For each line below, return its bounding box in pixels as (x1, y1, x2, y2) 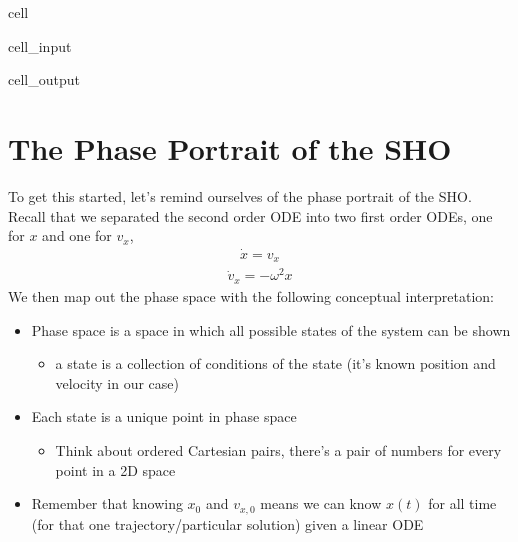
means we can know (260, 493, 382, 514)
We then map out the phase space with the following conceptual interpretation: (8, 285, 494, 306)
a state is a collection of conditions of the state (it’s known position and (55, 353, 496, 374)
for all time (428, 493, 497, 514)
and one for (42, 225, 112, 246)
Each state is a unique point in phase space (31, 406, 297, 427)
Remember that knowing (31, 493, 183, 514)
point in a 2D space (55, 459, 176, 480)
